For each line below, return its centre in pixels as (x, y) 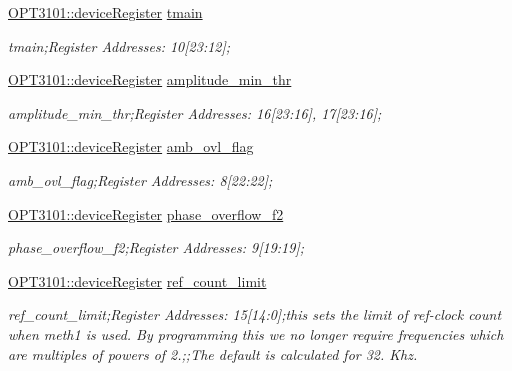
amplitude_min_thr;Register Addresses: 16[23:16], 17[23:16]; (195, 112)
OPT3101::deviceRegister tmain (105, 12)
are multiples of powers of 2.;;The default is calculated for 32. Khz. (213, 353)
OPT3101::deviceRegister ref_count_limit (137, 280)
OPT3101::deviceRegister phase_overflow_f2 (146, 213)
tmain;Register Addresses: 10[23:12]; (119, 45)
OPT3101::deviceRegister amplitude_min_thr (150, 79)
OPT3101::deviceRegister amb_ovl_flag (131, 146)
